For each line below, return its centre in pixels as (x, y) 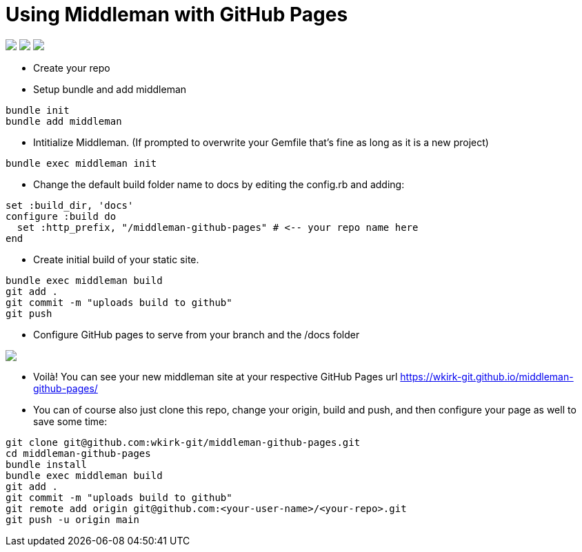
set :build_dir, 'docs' (70, 205)
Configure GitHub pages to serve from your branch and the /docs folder (197, 334)
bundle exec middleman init (81, 163)
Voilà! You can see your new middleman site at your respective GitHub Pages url (215, 376)
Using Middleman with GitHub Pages (177, 14)
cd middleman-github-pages (78, 453)
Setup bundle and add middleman (110, 89)
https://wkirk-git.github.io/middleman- (487, 376)
